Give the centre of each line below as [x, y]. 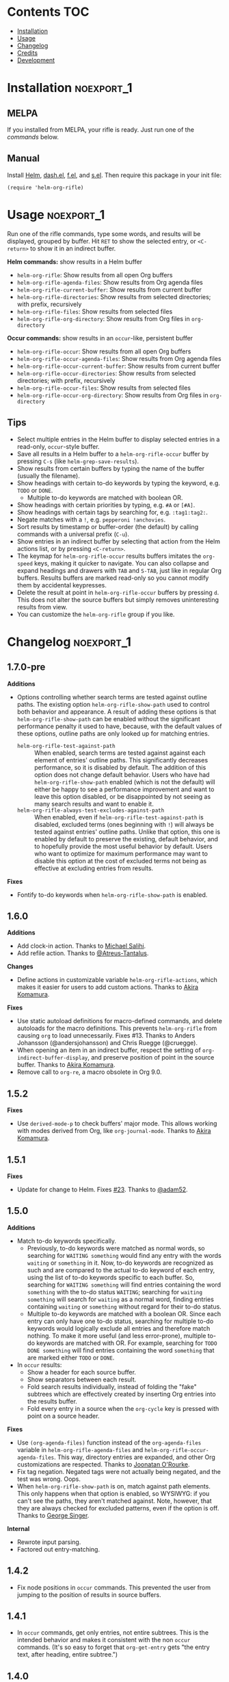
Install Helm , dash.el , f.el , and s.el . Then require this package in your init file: [114, 175]
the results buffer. [52, 1401]
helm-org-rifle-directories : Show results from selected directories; [114, 296]
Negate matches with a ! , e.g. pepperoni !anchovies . [91, 519]
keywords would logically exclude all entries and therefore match [119, 1328]
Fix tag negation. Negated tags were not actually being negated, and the [119, 1471]
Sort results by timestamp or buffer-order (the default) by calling [108, 526]
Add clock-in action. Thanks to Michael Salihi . [81, 946]
